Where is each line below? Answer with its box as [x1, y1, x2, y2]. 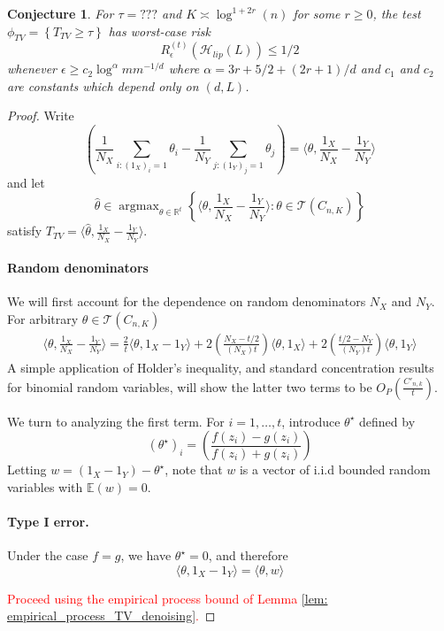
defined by [359, 412, 416, 430]
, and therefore [208, 546, 288, 565]
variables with [7, 477, 83, 496]
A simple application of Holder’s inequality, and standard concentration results [7, 358, 434, 376]
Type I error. [7, 512, 89, 530]
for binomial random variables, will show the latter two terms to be [7, 377, 372, 396]
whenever [7, 59, 57, 78]
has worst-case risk [108, 21, 211, 40]
